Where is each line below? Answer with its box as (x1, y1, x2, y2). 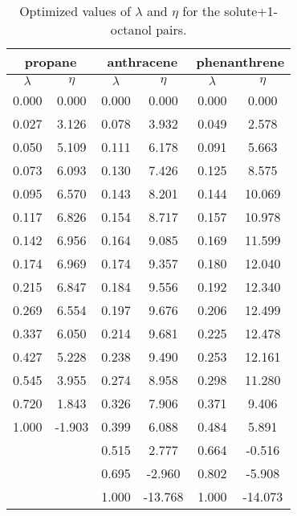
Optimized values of (19, 2, 131, 20)
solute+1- (224, 2, 279, 20)
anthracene (107, 52, 178, 71)
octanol (110, 20, 152, 39)
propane (24, 52, 77, 71)
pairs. (156, 20, 187, 39)
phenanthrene (196, 52, 285, 71)
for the (182, 2, 221, 20)
